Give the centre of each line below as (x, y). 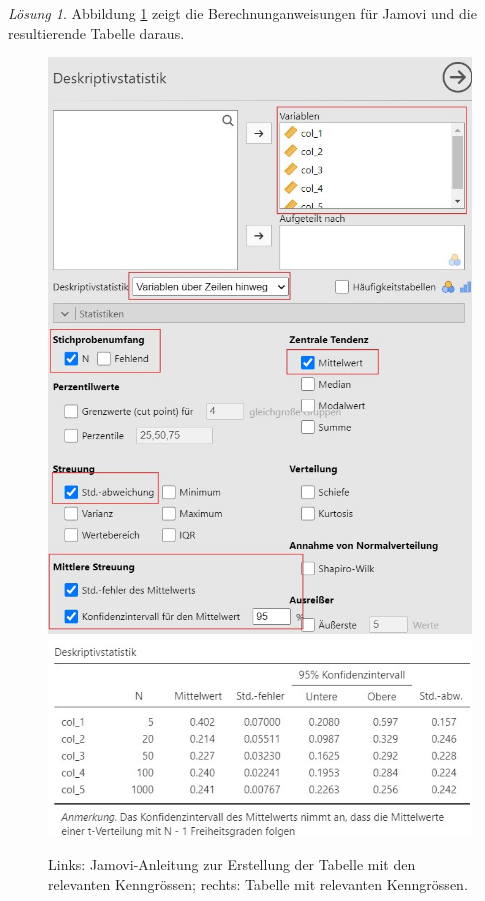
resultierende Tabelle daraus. (96, 32)
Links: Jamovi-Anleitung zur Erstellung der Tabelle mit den (232, 864)
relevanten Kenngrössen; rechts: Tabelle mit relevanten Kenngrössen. (258, 884)
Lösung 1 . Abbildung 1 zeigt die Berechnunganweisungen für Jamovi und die (242, 13)
